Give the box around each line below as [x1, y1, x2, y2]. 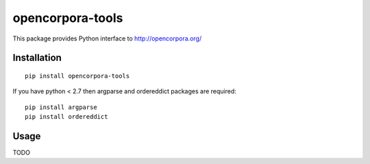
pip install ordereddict [25, 113, 108, 121]
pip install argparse [25, 103, 97, 111]
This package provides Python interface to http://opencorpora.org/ [12, 34, 202, 43]
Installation [12, 52, 62, 64]
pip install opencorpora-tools [25, 72, 130, 80]
